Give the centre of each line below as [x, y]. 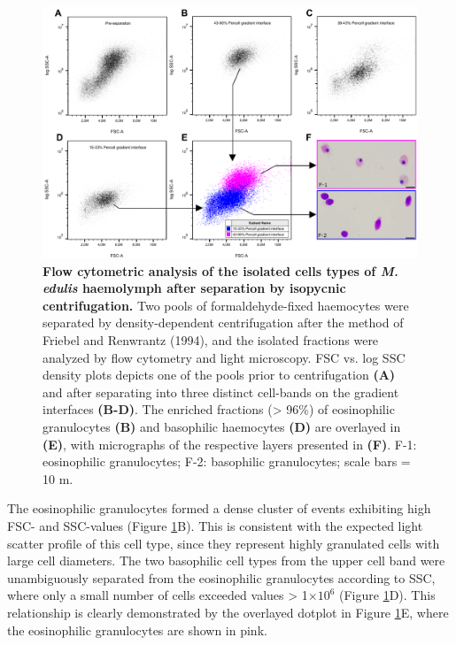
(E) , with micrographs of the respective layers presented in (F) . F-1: [230, 444]
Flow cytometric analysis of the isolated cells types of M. [220, 270]
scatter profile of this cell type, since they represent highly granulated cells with [224, 543]
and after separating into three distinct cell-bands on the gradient [221, 392]
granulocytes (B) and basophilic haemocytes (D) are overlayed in [222, 426]
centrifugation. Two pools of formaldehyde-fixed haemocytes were [226, 305]
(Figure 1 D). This [387, 595]
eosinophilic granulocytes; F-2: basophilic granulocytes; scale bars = [227, 461]
